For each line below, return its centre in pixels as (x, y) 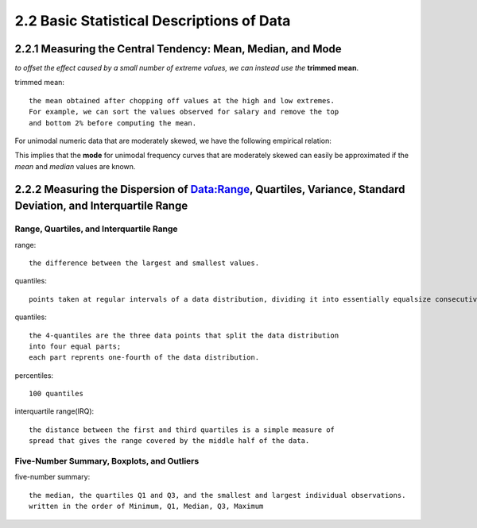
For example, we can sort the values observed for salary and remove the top (184, 112)
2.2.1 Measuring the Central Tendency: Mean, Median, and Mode (178, 49)
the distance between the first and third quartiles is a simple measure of (182, 430)
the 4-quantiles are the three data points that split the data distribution (184, 335)
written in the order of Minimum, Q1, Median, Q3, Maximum (146, 507)
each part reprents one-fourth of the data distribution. (144, 358)
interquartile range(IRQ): (54, 411)
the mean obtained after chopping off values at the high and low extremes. (182, 100)
